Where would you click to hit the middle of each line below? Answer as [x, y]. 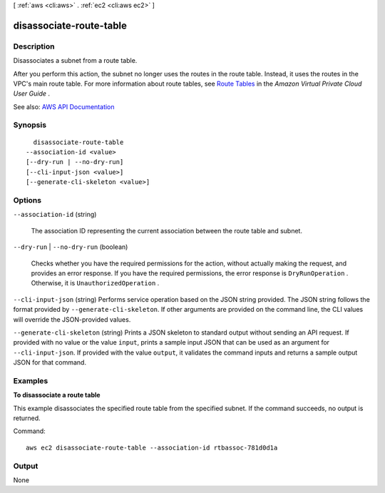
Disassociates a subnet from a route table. [75, 61]
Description [34, 46]
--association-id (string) [55, 215]
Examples [31, 380]
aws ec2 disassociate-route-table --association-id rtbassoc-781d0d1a [152, 447]
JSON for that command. [50, 362]
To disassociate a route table [57, 395]
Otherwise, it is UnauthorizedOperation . [95, 283]
